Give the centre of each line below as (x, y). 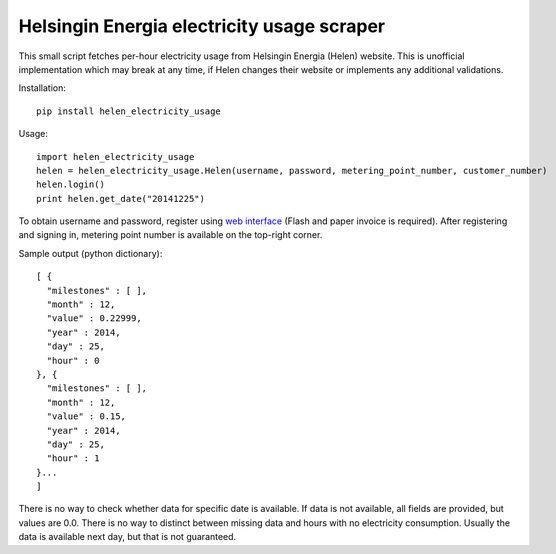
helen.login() (70, 184)
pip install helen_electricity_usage (129, 111)
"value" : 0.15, (86, 416)
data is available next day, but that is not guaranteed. (127, 537)
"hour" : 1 (73, 458)
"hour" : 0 (73, 360)
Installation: (42, 88)
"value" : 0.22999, (94, 318)
